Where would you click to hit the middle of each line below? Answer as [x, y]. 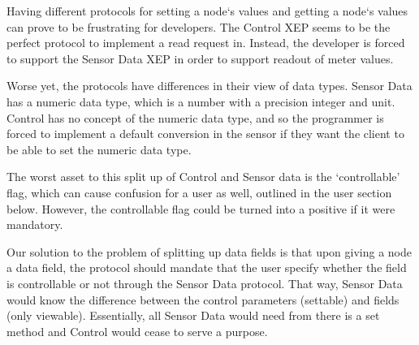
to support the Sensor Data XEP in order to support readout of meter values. [200, 58]
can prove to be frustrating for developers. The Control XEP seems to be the [199, 26]
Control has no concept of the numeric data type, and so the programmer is [195, 117]
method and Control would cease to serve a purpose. [137, 331]
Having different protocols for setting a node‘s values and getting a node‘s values [207, 11]
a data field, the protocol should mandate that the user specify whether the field [207, 267]
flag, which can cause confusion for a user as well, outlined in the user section [199, 192]
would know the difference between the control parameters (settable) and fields [203, 299]
